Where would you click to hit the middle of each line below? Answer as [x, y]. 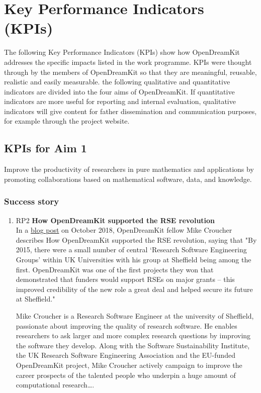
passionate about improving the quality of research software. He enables [126, 325]
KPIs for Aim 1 [46, 148]
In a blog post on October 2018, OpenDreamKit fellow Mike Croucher [124, 230]
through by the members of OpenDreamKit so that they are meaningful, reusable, [130, 72]
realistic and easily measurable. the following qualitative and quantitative [117, 82]
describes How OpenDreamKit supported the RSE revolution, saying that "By [136, 239]
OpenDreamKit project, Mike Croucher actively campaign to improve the [129, 365]
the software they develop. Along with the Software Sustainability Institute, [133, 345]
